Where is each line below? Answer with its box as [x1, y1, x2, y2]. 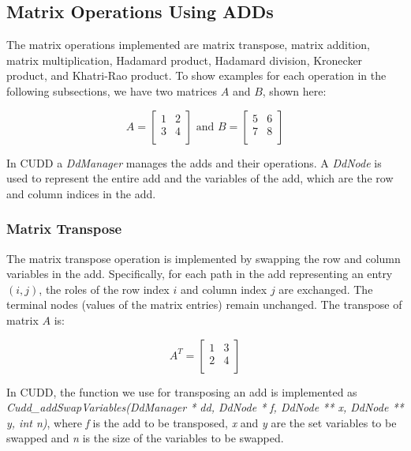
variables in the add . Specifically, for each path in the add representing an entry [6, 265, 393, 282]
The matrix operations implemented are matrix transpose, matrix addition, [6, 36, 370, 53]
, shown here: [262, 82, 327, 99]
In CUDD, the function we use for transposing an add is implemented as [6, 383, 357, 400]
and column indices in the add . [6, 185, 156, 201]
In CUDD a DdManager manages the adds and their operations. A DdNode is [6, 154, 382, 171]
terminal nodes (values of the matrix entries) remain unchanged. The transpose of [6, 296, 402, 313]
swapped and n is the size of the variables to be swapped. [6, 430, 284, 446]
